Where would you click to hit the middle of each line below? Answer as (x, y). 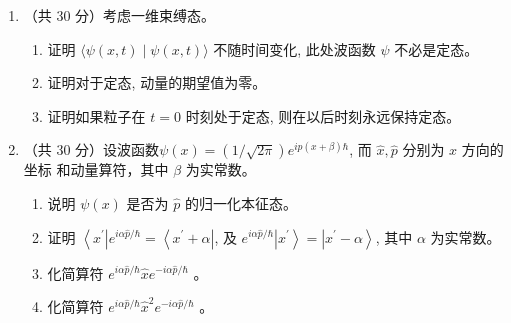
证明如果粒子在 (96, 115)
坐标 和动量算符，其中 (96, 169)
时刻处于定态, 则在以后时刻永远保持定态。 (323, 115)
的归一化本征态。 (240, 202)
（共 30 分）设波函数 (91, 149)
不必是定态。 (436, 48)
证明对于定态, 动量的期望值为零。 (157, 82)
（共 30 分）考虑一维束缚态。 (119, 15)
